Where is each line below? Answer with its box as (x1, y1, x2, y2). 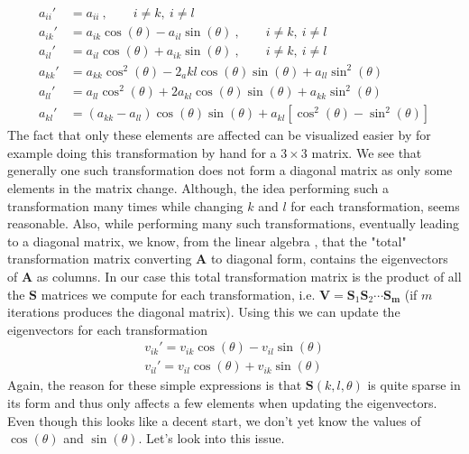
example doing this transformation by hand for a (7, 143, 277, 162)
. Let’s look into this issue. (138, 429, 285, 448)
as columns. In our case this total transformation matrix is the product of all (36, 266, 462, 285)
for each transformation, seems (290, 196, 460, 215)
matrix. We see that (311, 143, 422, 162)
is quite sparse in (367, 375, 461, 394)
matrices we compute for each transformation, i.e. (41, 284, 316, 303)
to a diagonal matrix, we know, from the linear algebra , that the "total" (7, 231, 407, 250)
